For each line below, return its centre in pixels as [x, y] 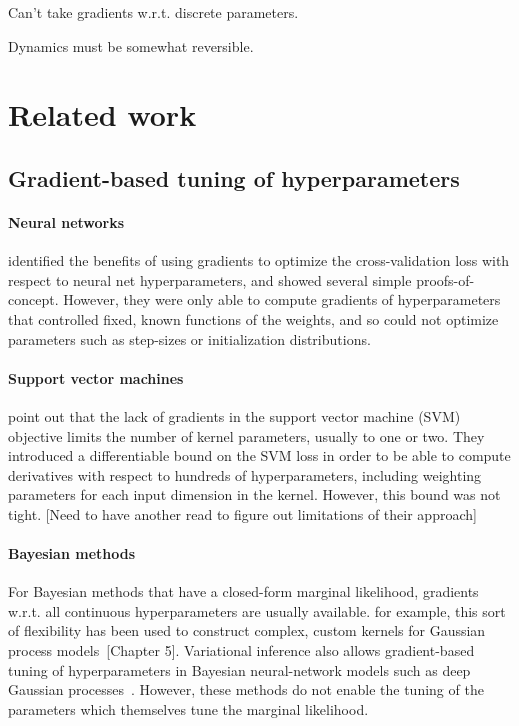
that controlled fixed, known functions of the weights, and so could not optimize [253, 318]
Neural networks [66, 221]
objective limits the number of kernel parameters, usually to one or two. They [246, 435]
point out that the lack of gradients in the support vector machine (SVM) [234, 415]
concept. [33, 299]
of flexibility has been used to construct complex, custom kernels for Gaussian [247, 630]
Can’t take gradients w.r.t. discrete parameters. [153, 12]
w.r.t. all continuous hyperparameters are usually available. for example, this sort [257, 610]
